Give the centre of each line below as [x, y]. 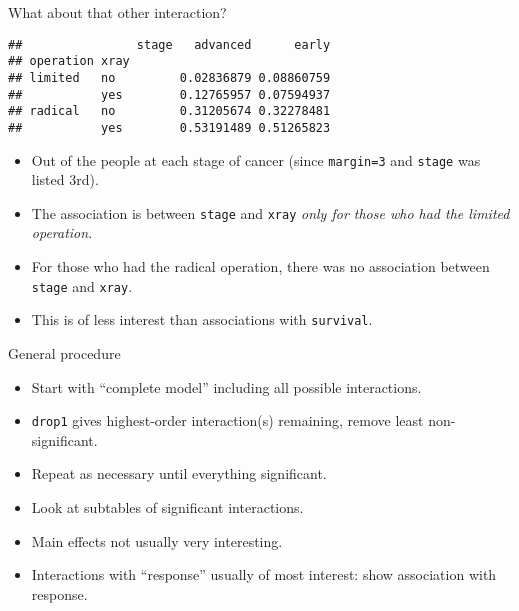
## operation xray [69, 61]
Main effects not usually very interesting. [157, 540]
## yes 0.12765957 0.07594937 [169, 94]
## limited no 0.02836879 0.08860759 [169, 77]
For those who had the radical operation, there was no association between [260, 266]
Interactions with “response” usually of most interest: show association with [264, 574]
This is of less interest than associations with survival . [202, 319]
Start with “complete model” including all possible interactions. [226, 386]
